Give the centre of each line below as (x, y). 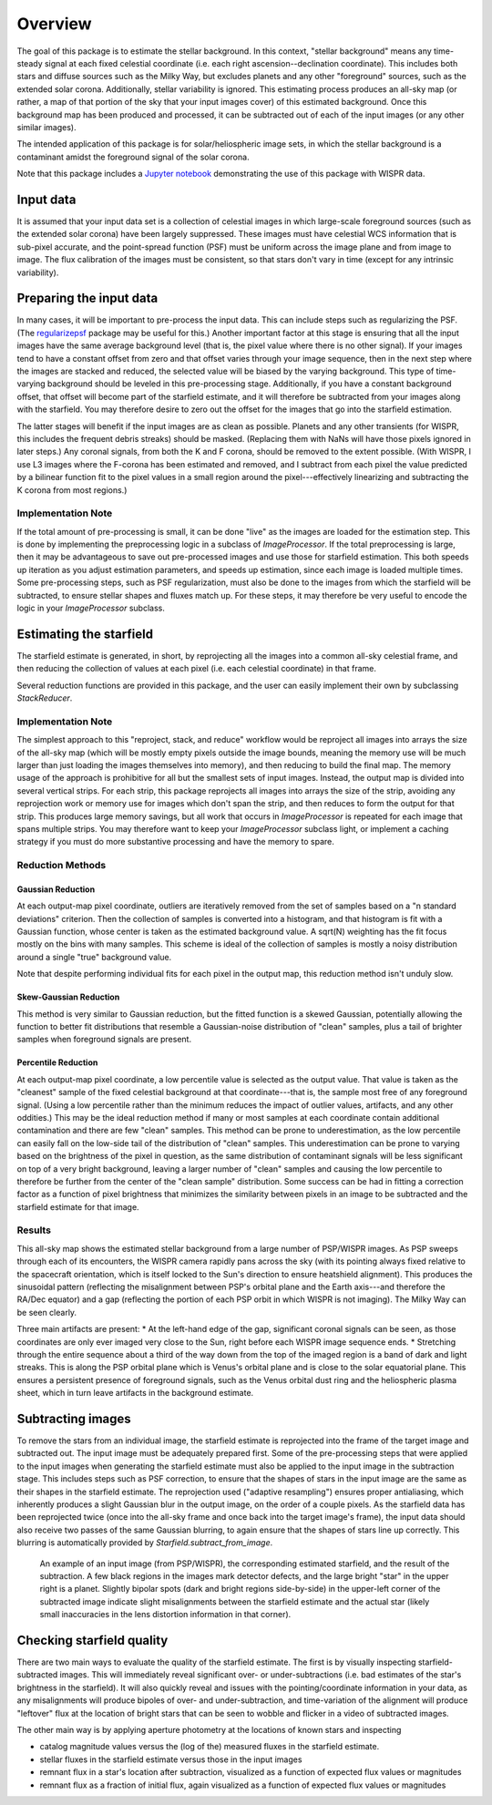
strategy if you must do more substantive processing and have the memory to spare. (175, 842)
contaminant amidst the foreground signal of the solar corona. (133, 157)
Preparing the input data (87, 298)
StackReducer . (45, 698)
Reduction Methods (61, 866)
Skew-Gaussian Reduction (68, 997)
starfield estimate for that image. (78, 1206)
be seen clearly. (47, 1312)
